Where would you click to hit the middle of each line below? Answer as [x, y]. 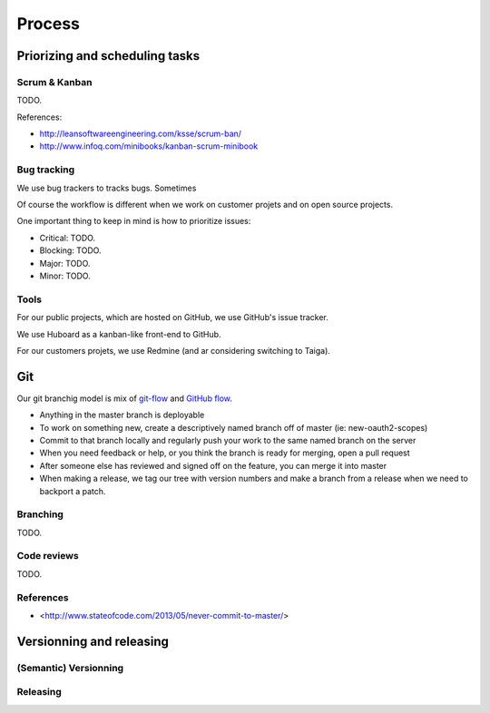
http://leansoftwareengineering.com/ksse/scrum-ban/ [141, 134]
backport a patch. [73, 491]
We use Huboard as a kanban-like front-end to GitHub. [119, 334]
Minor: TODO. [65, 276]
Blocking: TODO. [70, 250]
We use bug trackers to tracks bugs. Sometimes [107, 188]
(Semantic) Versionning [70, 668]
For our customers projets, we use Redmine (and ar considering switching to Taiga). [174, 350]
